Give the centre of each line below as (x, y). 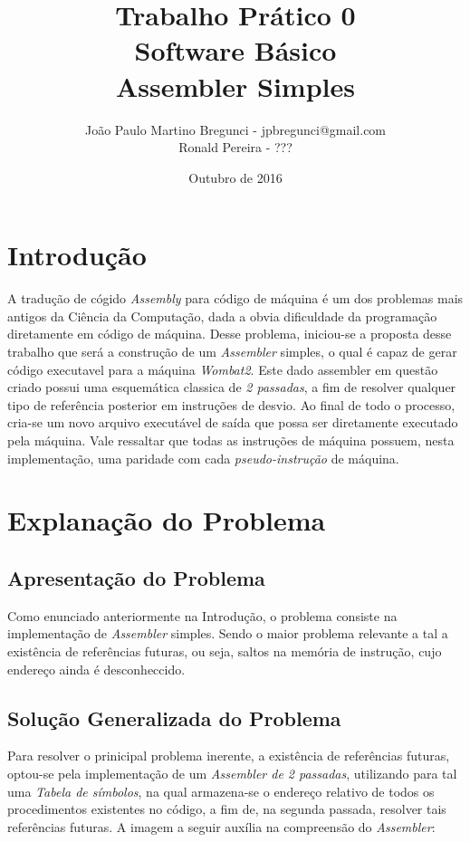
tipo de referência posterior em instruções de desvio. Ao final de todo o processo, (231, 404)
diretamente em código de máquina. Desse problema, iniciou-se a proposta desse (230, 334)
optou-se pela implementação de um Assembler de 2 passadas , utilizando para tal (232, 773)
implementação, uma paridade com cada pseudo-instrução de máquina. (203, 458)
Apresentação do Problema (136, 577)
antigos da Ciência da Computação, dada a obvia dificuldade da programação (222, 316)
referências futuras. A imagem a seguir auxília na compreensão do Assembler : (221, 826)
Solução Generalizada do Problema (174, 718)
